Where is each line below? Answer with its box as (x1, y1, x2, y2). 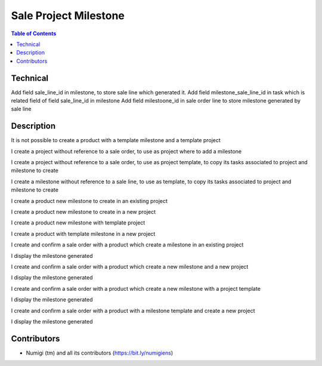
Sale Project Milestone (11, 9, 125, 22)
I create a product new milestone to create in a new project (11, 208, 156, 216)
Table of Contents (11, 30, 57, 37)
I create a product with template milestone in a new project (11, 230, 156, 237)
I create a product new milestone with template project (11, 219, 145, 226)
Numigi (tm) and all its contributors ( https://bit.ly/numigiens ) (26, 349, 174, 356)
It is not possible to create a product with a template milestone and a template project (11, 137, 221, 144)
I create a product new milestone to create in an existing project (11, 197, 168, 204)
